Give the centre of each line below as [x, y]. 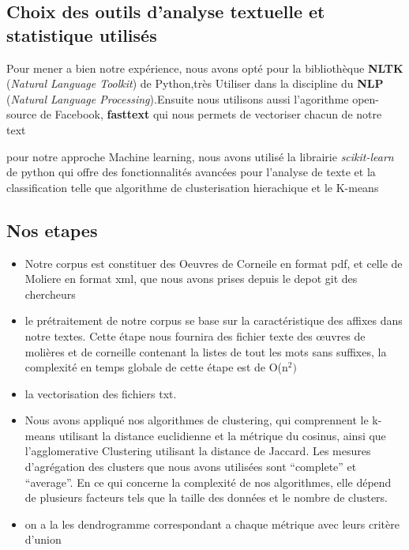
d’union [43, 539]
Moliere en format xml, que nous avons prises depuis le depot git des [191, 279]
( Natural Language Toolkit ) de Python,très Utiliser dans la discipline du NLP [195, 83]
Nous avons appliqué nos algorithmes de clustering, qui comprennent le [197, 420]
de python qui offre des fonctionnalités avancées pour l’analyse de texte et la [191, 172]
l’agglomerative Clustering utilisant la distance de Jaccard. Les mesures [198, 451]
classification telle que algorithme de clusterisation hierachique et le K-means [193, 187]
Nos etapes [52, 230]
